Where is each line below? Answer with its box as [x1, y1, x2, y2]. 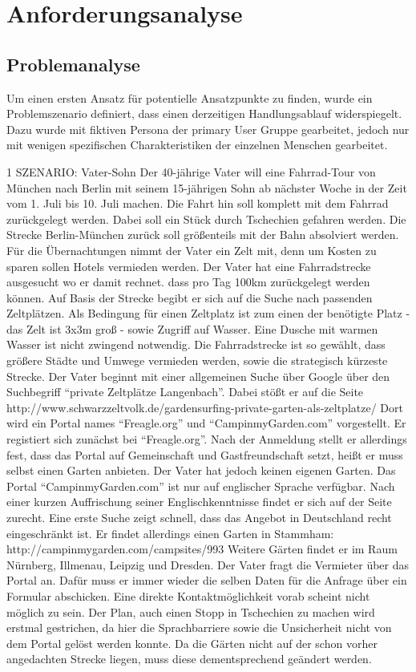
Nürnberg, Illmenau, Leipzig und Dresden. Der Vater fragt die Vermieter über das [6, 556, 410, 573]
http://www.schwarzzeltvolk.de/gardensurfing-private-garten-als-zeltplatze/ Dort [6, 399, 403, 415]
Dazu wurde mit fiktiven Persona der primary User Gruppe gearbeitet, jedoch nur [6, 120, 410, 137]
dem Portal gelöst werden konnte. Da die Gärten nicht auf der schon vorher [6, 634, 378, 651]
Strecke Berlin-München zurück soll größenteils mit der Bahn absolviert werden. [6, 226, 399, 243]
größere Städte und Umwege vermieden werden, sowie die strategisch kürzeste [6, 352, 388, 369]
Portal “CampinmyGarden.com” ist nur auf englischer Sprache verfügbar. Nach [6, 477, 395, 494]
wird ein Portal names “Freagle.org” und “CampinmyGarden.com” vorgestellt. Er [6, 415, 406, 431]
